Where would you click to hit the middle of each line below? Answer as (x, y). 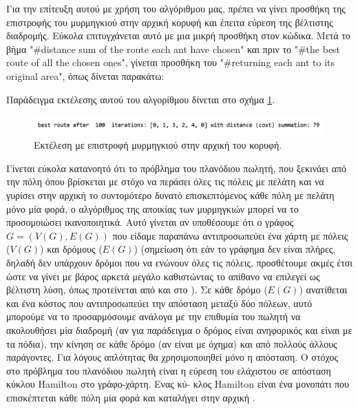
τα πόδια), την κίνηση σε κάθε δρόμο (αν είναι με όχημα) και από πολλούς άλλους (172, 343)
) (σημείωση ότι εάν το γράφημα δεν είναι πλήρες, (235, 249)
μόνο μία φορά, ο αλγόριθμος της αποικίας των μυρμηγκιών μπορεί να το (152, 208)
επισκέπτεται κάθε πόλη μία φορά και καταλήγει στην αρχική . (131, 397)
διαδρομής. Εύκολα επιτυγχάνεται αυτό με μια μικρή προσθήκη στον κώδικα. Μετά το (178, 35)
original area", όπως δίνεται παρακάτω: (85, 75)
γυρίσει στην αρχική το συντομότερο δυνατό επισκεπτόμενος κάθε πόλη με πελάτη (170, 195)
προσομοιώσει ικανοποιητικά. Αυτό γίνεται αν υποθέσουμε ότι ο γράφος (150, 222)
